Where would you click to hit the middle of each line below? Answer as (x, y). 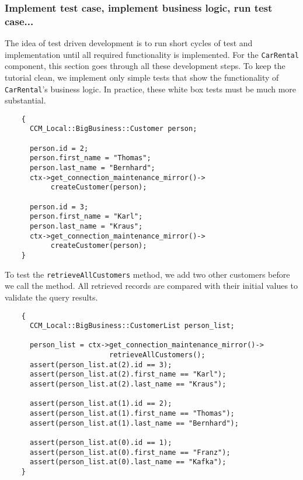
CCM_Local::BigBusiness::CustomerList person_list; (132, 326)
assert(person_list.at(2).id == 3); (101, 365)
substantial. (25, 100)
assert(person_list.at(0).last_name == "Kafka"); (128, 462)
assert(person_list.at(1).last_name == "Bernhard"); (134, 423)
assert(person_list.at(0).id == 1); (101, 443)
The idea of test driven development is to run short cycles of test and (129, 43)
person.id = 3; (59, 207)
